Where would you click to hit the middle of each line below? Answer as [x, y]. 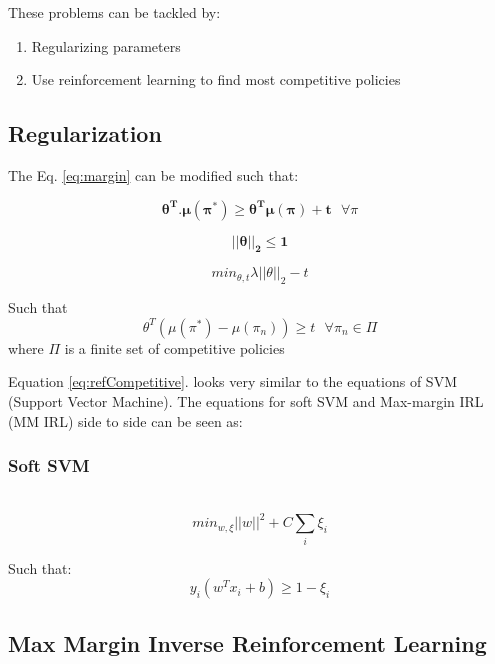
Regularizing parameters [106, 45]
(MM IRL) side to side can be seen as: [125, 420]
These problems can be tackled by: [114, 12]
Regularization [85, 133]
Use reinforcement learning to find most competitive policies [216, 79]
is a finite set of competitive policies [174, 347]
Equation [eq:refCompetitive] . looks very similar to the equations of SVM [232, 381]
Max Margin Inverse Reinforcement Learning [247, 642]
